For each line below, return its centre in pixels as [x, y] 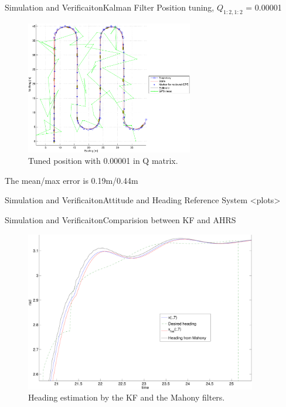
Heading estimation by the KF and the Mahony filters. [127, 397]
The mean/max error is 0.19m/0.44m [71, 180]
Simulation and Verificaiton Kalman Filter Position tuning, [110, 7]
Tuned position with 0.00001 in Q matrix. [103, 161]
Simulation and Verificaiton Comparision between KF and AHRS [120, 220]
